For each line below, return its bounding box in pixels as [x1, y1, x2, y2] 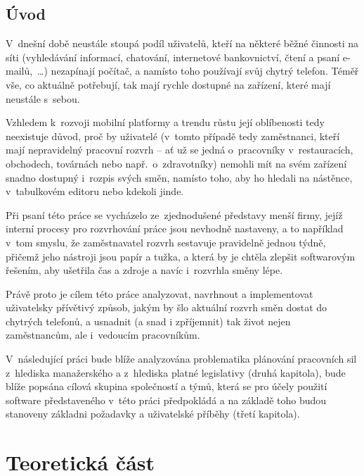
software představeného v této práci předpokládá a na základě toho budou [6, 392, 327, 407]
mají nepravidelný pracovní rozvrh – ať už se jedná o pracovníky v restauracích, [6, 142, 353, 157]
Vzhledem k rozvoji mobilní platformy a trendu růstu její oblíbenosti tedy [6, 115, 325, 130]
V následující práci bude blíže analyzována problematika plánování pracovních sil [6, 351, 357, 366]
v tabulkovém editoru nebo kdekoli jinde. [6, 184, 184, 199]
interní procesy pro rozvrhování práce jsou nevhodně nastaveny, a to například [6, 221, 344, 236]
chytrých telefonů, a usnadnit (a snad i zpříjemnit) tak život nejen [6, 313, 291, 328]
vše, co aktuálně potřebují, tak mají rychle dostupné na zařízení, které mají [6, 77, 331, 92]
